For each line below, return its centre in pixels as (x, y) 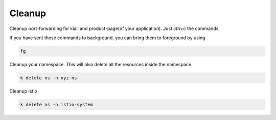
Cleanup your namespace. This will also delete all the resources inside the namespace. (101, 64)
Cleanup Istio (24, 91)
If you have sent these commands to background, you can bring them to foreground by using (107, 38)
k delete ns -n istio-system (57, 104)
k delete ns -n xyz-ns (49, 78)
